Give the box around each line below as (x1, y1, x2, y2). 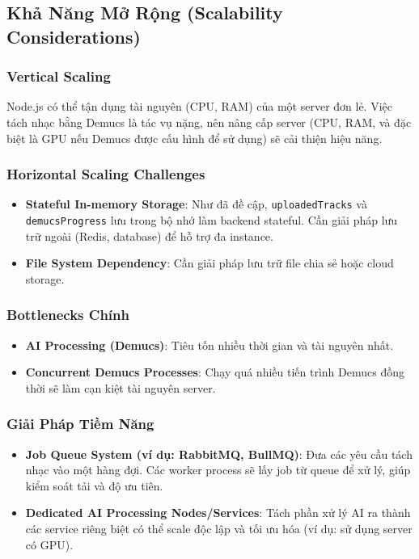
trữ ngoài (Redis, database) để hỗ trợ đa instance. (25, 227, 273, 244)
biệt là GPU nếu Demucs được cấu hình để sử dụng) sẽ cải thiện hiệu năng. (6, 129, 383, 146)
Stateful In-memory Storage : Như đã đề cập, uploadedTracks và (25, 195, 367, 212)
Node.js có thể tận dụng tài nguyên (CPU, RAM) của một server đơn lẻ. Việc (6, 98, 392, 115)
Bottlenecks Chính (6, 305, 129, 325)
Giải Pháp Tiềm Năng (6, 414, 154, 434)
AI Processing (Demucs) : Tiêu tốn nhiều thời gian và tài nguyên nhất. (25, 336, 394, 353)
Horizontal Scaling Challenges (6, 164, 205, 184)
